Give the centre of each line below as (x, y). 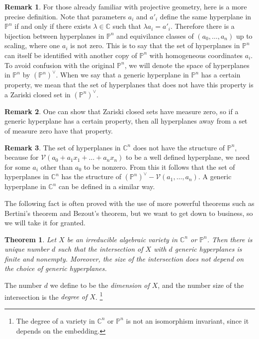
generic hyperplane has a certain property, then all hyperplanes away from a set (126, 121)
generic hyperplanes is (208, 249)
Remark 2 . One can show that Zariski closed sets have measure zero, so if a (122, 111)
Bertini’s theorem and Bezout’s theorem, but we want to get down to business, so (129, 213)
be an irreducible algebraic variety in (122, 239)
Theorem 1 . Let (31, 239)
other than (57, 167)
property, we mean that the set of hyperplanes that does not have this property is (129, 85)
